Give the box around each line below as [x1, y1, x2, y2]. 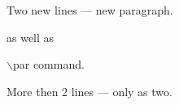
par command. [12, 56, 85, 73]
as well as [7, 28, 55, 45]
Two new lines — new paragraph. [7, 2, 173, 18]
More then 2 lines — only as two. [7, 82, 172, 99]
